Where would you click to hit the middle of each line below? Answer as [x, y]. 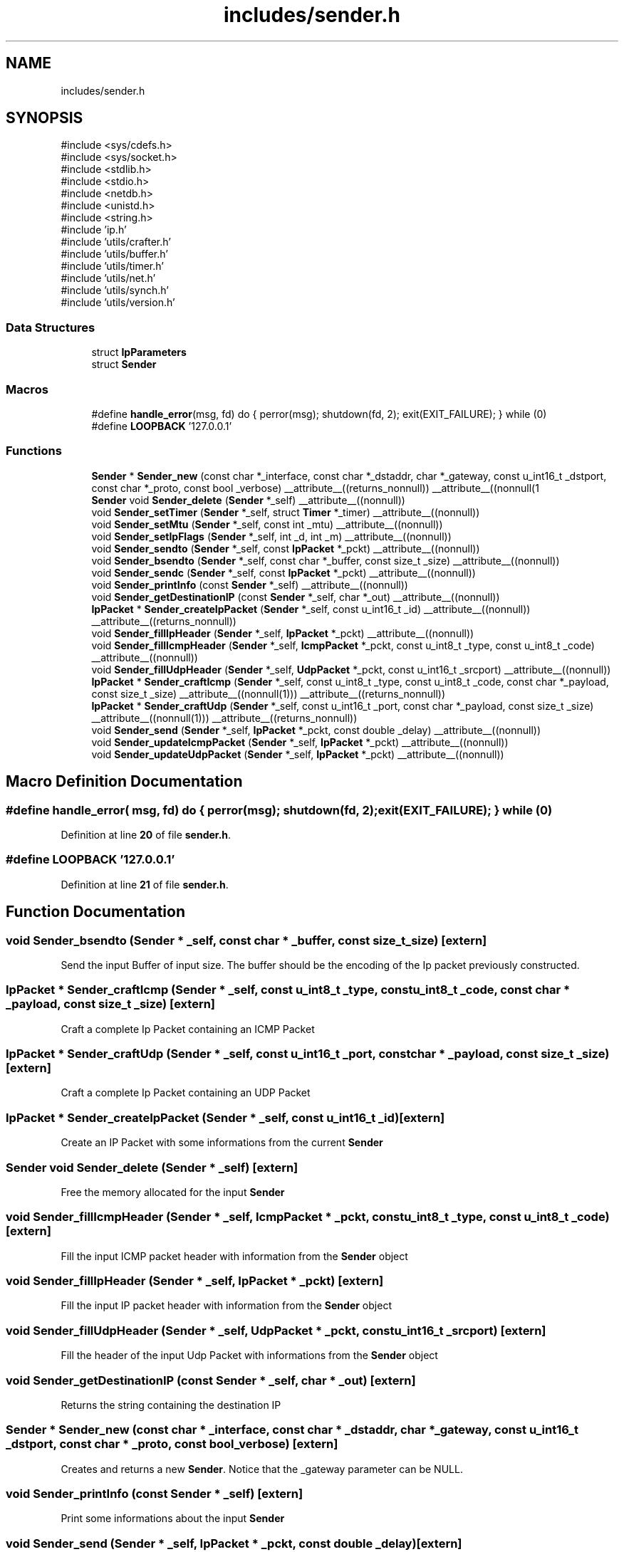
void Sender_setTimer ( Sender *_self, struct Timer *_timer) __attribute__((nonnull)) [286, 512]
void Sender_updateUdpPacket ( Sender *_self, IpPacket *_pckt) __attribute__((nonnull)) [298, 754]
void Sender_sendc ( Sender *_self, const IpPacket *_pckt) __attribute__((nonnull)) [284, 572]
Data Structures [51, 327]
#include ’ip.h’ [94, 230]
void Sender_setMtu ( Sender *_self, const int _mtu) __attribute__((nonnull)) [267, 524]
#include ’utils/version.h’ [118, 303]
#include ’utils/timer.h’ [112, 266]
